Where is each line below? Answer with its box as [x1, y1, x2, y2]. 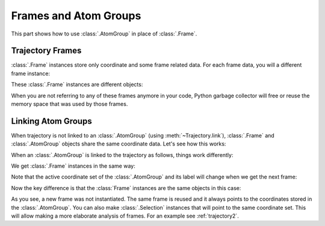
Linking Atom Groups [11, 116, 93, 126]
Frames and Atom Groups [11, 9, 141, 22]
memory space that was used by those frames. [11, 100, 128, 108]
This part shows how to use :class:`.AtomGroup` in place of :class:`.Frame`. [11, 30, 197, 37]
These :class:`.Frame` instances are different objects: [11, 81, 143, 88]
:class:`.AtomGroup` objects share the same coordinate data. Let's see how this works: [11, 140, 226, 147]
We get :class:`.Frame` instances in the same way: [11, 162, 135, 169]
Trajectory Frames [11, 46, 82, 56]
